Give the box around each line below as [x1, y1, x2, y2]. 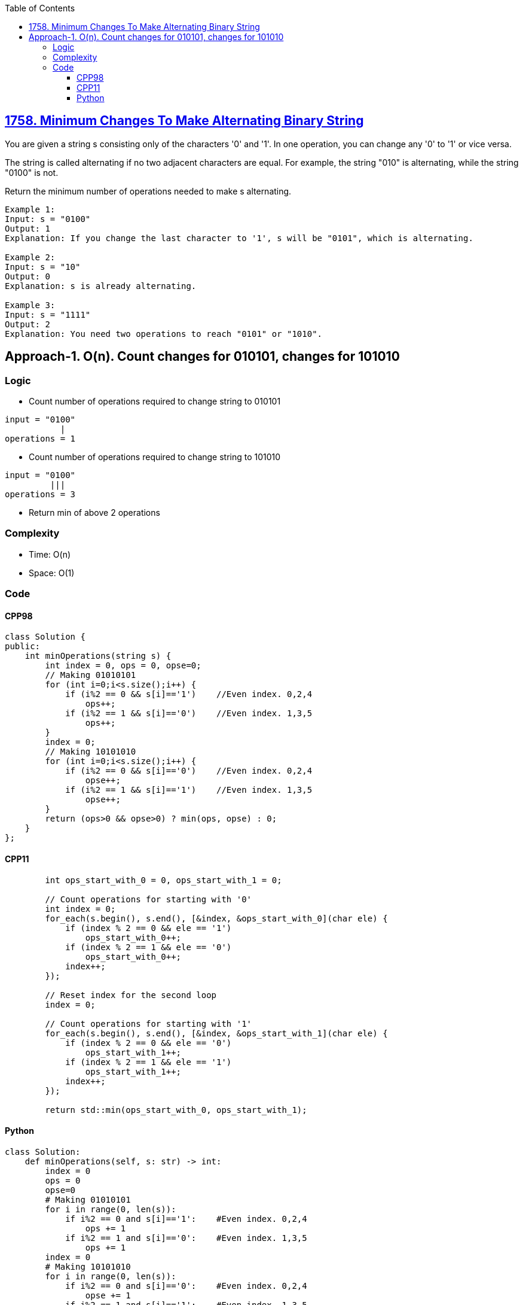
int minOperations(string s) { [25, 651, 172, 661]
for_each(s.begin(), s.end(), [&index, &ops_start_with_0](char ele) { [45, 913, 388, 923]
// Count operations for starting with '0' [45, 894, 252, 904]
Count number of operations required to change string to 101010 [29, 452, 281, 463]
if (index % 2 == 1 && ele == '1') [65, 1057, 232, 1067]
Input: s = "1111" [5, 309, 91, 320]
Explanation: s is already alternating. [5, 281, 197, 291]
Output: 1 [5, 223, 50, 233]
